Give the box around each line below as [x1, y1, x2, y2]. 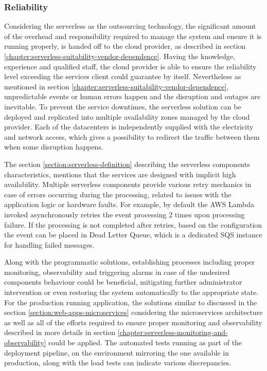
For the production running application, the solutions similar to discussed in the [4, 296, 257, 307]
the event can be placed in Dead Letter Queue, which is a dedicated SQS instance [4, 229, 262, 240]
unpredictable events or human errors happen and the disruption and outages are [4, 91, 261, 102]
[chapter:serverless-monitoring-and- [117, 327, 228, 338]
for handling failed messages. [4, 239, 95, 250]
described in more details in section [4, 327, 116, 338]
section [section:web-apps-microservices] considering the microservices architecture [4, 307, 263, 318]
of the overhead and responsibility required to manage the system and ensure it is [4, 30, 262, 41]
